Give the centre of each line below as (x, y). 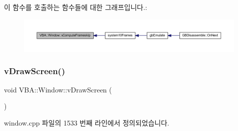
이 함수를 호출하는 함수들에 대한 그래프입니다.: (76, 7)
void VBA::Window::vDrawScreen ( (58, 89)
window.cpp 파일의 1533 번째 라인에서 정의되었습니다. (87, 122)
